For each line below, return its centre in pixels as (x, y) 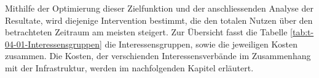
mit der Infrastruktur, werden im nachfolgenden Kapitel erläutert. (129, 67)
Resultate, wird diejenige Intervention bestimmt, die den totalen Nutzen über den (159, 20)
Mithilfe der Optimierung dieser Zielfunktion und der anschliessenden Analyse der (159, 8)
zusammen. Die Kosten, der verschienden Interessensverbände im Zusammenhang (158, 56)
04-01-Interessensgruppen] (53, 44)
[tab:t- (302, 32)
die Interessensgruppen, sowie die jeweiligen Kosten (201, 44)
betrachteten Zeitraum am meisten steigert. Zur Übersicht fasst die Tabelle (146, 32)
